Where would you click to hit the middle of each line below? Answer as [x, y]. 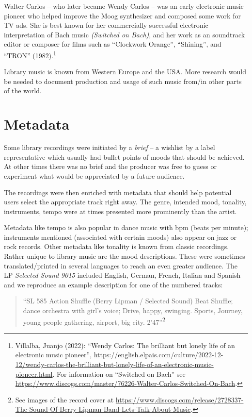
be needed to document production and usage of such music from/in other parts [123, 81]
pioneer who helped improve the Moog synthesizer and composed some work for [122, 15]
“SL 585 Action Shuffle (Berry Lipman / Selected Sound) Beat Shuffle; [128, 301]
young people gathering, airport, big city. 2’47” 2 [94, 321]
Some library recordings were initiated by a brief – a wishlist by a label [110, 147]
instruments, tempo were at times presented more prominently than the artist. [120, 211]
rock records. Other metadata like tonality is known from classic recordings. [117, 246]
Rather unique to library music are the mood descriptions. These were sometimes [125, 256]
